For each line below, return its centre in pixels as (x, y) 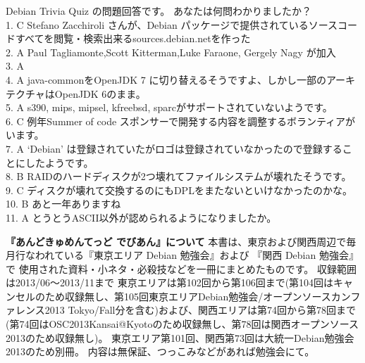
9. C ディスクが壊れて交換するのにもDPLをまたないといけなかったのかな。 (179, 190)
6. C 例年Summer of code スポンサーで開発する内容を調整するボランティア (176, 121)
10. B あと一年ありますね (63, 204)
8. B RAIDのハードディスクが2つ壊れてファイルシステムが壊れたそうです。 (179, 176)
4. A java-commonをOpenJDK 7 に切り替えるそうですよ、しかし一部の (166, 79)
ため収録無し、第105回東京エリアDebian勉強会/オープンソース (188, 296)
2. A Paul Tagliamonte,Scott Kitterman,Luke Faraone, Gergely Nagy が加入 (171, 52)
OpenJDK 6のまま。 (100, 93)
